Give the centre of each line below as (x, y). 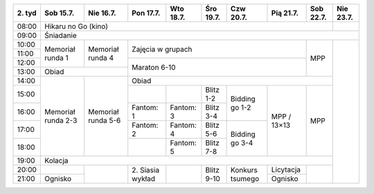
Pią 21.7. (285, 13)
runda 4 (101, 58)
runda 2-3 (61, 120)
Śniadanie (61, 36)
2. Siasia (145, 170)
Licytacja (286, 169)
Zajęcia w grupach (162, 49)
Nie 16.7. (102, 13)
